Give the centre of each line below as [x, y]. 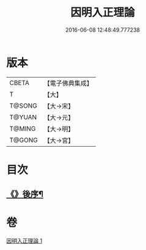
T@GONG [24, 140]
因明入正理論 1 [24, 241]
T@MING [23, 128]
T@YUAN [23, 117]
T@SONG [24, 106]
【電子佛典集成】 [68, 83]
